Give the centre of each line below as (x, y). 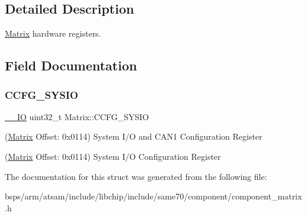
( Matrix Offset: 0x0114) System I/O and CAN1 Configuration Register (134, 136)
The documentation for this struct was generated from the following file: (136, 176)
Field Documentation (71, 65)
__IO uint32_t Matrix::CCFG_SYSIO (77, 116)
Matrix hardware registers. (53, 33)
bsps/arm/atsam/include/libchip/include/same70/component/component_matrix (153, 196)
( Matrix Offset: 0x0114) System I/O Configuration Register (113, 156)
